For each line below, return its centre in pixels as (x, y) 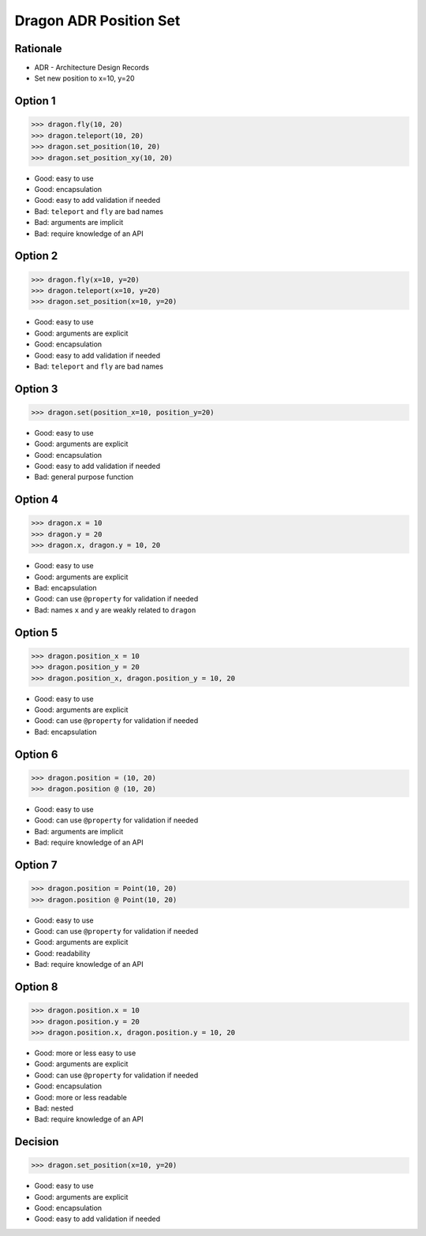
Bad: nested (54, 1108)
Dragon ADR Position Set (97, 21)
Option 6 (36, 754)
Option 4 (36, 500)
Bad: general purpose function (84, 477)
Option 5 (36, 633)
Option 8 (36, 987)
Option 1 (35, 101)
